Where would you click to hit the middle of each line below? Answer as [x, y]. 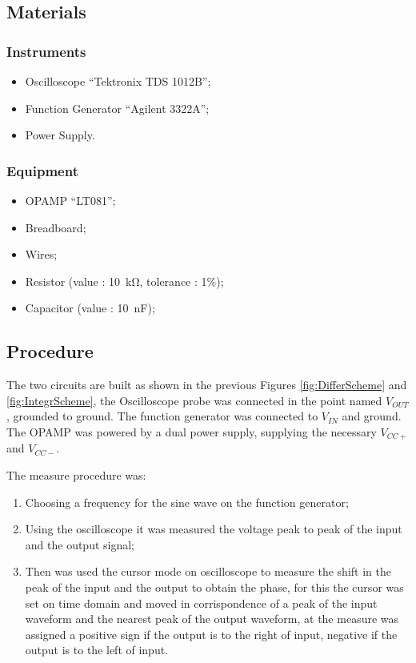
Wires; [41, 254]
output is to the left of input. [97, 650]
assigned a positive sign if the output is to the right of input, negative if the [211, 634]
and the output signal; [80, 544]
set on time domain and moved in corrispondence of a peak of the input [201, 603]
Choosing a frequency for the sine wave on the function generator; [187, 502]
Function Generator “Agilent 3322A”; [117, 108]
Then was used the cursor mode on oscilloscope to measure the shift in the [208, 571]
